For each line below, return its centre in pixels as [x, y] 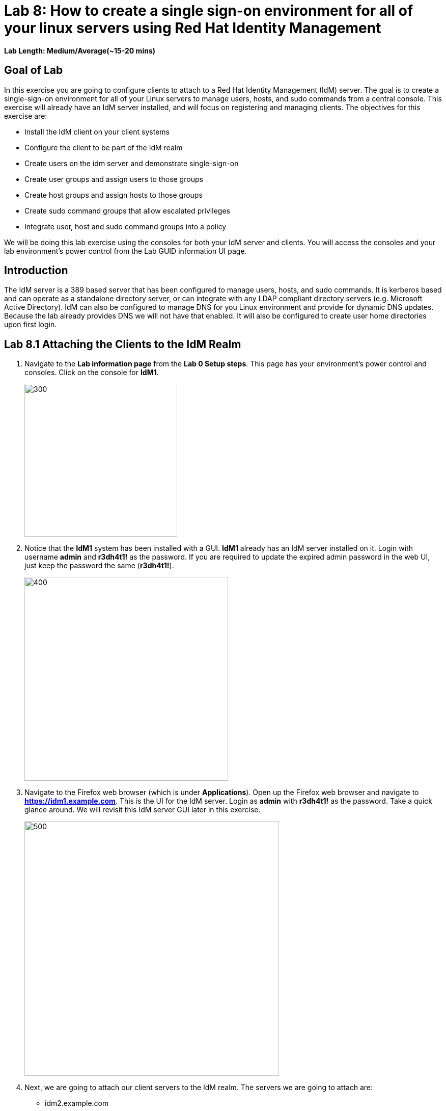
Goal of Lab [34, 70]
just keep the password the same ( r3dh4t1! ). [99, 566]
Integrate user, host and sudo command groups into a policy [126, 226]
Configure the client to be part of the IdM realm [104, 147]
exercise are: [26, 116]
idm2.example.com [77, 1103]
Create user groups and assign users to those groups [114, 179]
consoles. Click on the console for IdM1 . [92, 373]
